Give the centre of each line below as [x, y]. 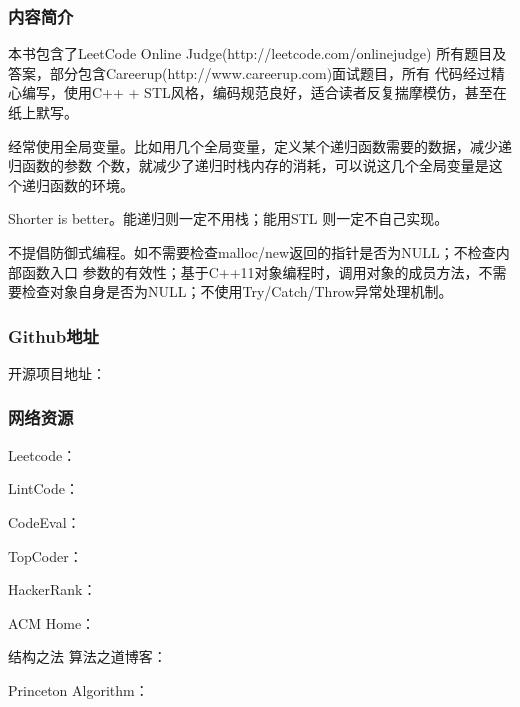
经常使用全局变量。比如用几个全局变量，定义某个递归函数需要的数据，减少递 [260, 145]
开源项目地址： [57, 372]
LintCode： [43, 488]
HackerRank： [52, 589]
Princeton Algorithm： [78, 689]
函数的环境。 [91, 184]
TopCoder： [45, 555]
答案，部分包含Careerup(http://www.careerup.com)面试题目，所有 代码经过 [249, 72]
